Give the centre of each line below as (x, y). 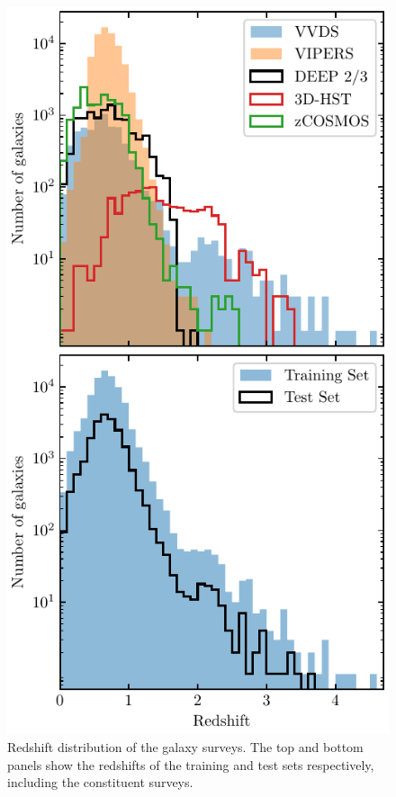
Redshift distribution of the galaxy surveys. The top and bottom (185, 746)
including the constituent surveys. (100, 782)
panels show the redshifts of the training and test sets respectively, (191, 764)
